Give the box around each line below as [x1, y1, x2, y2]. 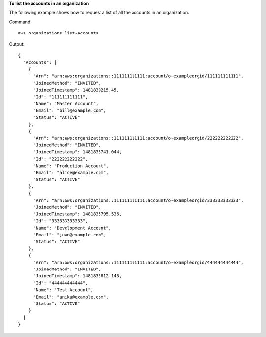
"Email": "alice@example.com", [33, 170, 109, 175]
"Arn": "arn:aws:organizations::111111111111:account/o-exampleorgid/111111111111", [33, 73, 244, 79]
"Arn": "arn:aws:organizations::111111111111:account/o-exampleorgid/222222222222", [33, 135, 244, 141]
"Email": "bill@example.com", [33, 108, 106, 113]
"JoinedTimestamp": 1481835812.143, [33, 273, 122, 279]
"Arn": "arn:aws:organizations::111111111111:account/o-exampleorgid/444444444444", [33, 259, 244, 265]
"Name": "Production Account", [33, 163, 109, 168]
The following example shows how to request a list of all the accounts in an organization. [9, 10, 189, 16]
